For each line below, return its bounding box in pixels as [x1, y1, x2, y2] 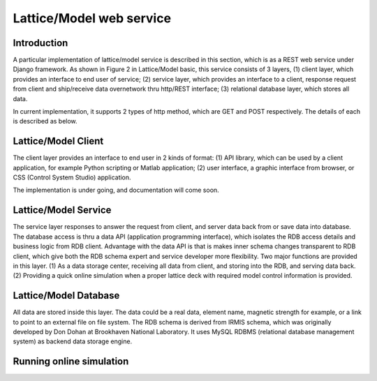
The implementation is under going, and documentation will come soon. [13, 186, 219, 195]
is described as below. [13, 117, 77, 126]
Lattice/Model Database [13, 290, 120, 301]
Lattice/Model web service [13, 10, 171, 26]
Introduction [13, 37, 68, 49]
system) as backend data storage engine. [13, 337, 133, 345]
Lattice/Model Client [13, 135, 104, 147]
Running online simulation [13, 356, 129, 368]
